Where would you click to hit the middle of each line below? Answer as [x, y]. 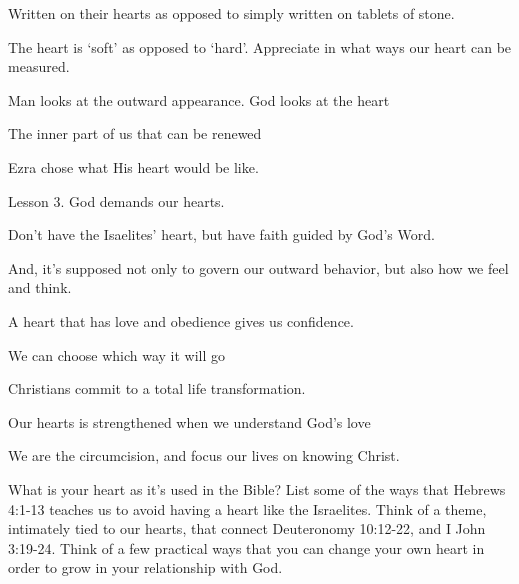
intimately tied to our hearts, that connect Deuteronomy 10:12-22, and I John [247, 528]
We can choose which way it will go [117, 354]
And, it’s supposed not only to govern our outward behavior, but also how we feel [258, 267]
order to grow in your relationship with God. [145, 567]
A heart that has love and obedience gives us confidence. [181, 320]
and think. [40, 287]
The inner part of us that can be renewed [135, 133]
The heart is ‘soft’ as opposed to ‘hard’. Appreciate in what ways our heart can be [260, 46]
